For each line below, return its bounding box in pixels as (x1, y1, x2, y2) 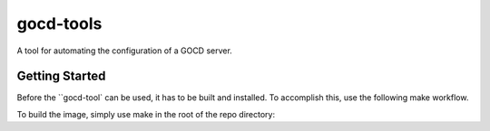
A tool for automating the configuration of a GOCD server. (16, 45, 233, 56)
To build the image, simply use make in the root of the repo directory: (16, 108, 276, 119)
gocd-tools (16, 14, 103, 33)
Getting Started (16, 69, 106, 84)
